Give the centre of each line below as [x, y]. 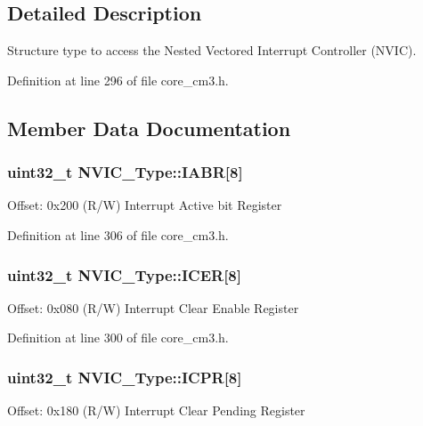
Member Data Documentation [149, 128]
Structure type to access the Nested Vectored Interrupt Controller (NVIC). [212, 50]
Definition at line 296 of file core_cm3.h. [118, 80]
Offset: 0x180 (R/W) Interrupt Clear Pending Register [156, 410]
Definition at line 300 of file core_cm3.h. [118, 338]
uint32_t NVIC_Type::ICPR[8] [125, 377]
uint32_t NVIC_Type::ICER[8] [124, 274]
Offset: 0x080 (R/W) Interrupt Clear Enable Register [153, 307]
